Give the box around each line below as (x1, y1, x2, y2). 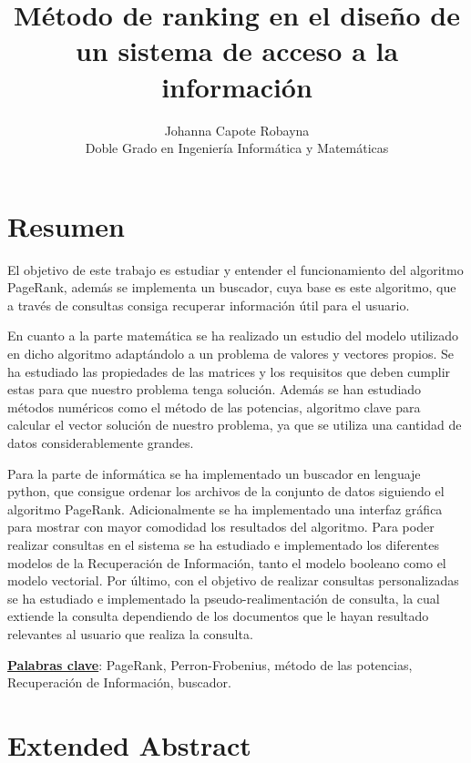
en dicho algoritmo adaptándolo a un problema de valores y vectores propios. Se (7, 344, 455, 362)
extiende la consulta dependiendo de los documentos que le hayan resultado (7, 606, 429, 626)
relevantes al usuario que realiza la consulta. (7, 624, 253, 643)
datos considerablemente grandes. (7, 432, 194, 452)
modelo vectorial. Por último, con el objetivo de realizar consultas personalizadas (7, 571, 459, 590)
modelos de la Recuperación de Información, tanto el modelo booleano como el (7, 553, 446, 572)
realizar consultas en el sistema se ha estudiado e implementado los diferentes (7, 534, 439, 554)
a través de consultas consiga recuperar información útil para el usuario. (7, 295, 410, 314)
